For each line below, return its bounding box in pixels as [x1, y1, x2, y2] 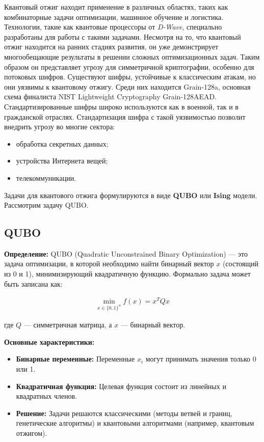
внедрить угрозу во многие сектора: [4, 121, 115, 132]
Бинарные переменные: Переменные [16, 353, 135, 364]
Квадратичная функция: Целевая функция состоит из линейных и [16, 380, 226, 391]
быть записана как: [4, 278, 63, 289]
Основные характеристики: [4, 336, 95, 347]
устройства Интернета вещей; [16, 155, 108, 166]
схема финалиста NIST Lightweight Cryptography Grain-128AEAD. [4, 91, 217, 102]
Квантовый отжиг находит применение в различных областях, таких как [4, 2, 228, 12]
